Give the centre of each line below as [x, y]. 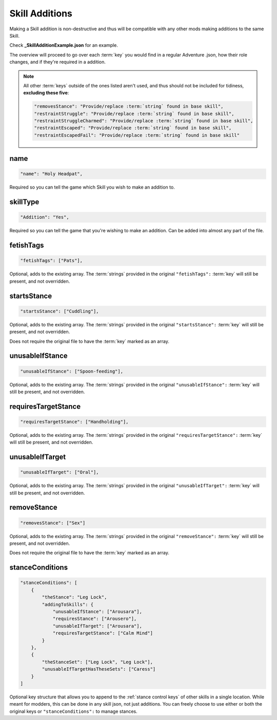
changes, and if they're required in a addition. [58, 62]
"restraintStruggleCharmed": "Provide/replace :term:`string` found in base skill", [144, 121]
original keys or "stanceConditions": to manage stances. [74, 711]
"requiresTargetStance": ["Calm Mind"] [103, 633]
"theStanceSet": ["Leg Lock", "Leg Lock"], [97, 662]
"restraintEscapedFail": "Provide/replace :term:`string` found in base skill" [137, 135]
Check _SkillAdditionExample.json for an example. [64, 45]
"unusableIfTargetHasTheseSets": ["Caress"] [99, 669]
